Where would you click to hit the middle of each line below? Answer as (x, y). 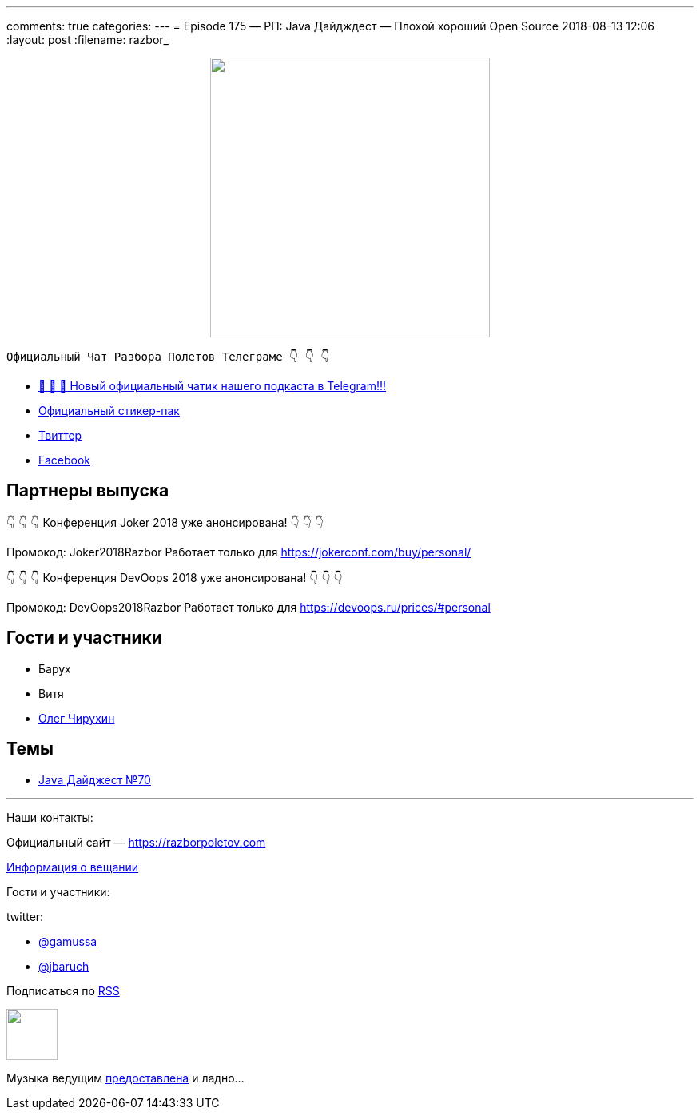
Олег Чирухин (77, 718)
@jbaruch (64, 966)
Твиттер (60, 435)
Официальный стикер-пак (109, 411)
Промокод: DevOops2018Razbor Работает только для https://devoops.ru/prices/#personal (249, 607)
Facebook (64, 460)
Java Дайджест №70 (95, 779)
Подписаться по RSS (63, 990)
